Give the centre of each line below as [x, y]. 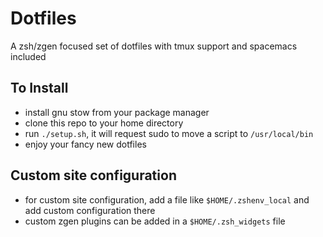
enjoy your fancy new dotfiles [85, 144]
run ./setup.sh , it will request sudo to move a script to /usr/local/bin [169, 133]
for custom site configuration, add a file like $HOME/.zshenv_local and [167, 199]
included [28, 56]
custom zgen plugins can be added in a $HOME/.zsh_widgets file [155, 221]
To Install [39, 88]
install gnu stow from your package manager [117, 112]
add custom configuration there [90, 210]
